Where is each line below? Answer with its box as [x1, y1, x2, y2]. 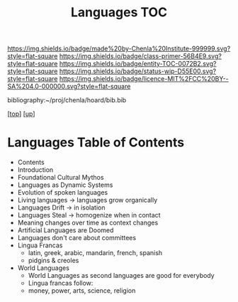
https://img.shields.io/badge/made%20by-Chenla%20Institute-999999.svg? [7, 44, 231, 53]
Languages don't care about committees [17, 234, 137, 242]
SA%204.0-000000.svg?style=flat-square [7, 82, 131, 91]
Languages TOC [70, 4, 168, 21]
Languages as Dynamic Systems [17, 180, 113, 189]
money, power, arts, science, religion [28, 286, 136, 295]
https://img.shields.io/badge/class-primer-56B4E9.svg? [59, 52, 222, 60]
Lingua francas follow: [28, 279, 93, 288]
